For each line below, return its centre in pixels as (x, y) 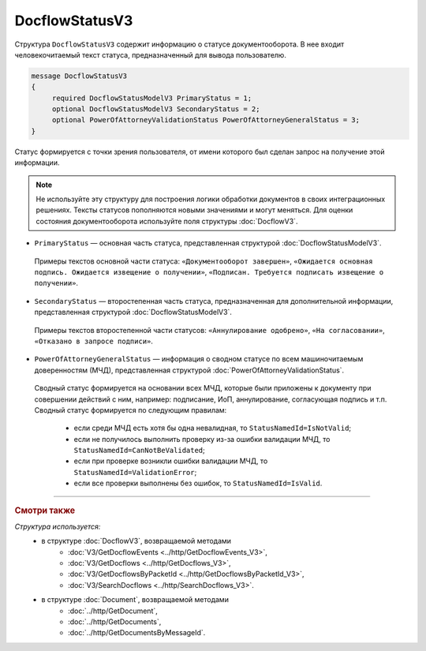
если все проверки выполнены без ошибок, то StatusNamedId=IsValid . (198, 483)
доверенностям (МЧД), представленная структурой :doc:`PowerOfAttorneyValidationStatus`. (189, 370)
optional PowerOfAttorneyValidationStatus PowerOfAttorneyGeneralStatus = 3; (206, 120)
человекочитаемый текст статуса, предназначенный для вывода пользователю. (151, 54)
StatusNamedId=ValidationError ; (135, 472)
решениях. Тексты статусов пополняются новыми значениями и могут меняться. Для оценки (194, 210)
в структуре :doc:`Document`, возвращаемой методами (135, 600)
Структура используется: (58, 526)
